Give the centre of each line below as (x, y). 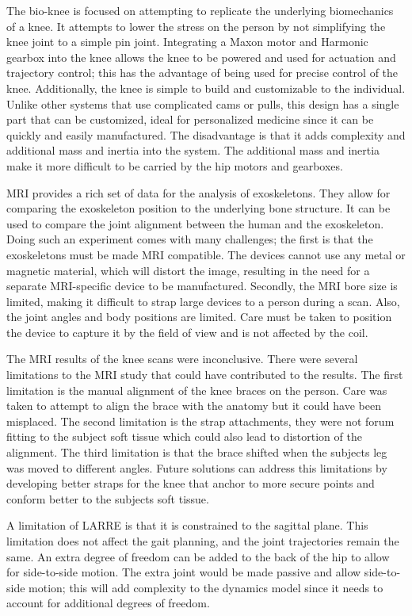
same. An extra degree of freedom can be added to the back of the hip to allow (198, 556)
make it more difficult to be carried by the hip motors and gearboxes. (175, 165)
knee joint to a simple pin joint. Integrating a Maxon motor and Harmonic (187, 42)
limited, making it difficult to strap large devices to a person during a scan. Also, (203, 301)
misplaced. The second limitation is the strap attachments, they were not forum (200, 421)
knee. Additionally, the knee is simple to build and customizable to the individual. (206, 88)
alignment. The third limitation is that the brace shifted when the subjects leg (197, 452)
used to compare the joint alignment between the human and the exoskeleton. (195, 223)
